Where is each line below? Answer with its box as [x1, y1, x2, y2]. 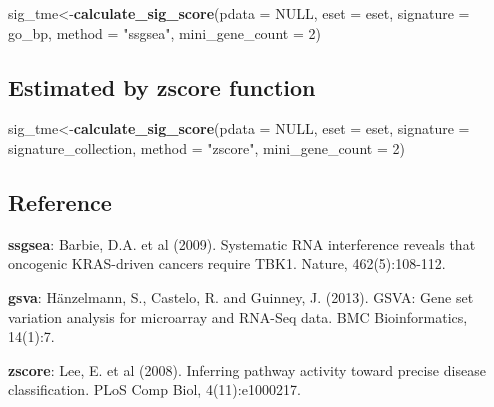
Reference [8, 186, 112, 217]
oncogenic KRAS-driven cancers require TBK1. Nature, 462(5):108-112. [8, 253, 446, 274]
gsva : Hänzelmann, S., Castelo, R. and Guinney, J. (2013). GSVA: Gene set [8, 286, 474, 307]
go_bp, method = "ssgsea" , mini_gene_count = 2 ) [8, 22, 321, 43]
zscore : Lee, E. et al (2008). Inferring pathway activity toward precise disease [8, 359, 486, 380]
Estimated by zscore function [8, 71, 316, 102]
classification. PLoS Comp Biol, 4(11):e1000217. [8, 379, 301, 400]
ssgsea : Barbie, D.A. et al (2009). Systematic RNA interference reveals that [8, 233, 476, 254]
